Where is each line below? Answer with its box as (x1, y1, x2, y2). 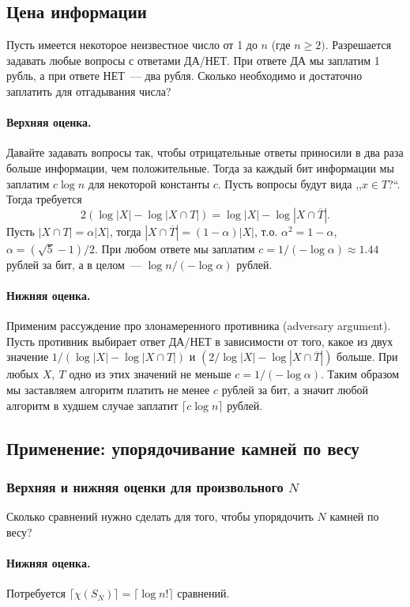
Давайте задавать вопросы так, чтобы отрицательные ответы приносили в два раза (6, 144, 404, 161)
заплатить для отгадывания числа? (6, 82, 171, 99)
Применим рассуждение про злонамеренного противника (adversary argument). (6, 317, 391, 334)
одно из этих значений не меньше (69, 366, 231, 382)
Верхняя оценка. (6, 114, 92, 131)
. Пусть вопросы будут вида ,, (217, 175, 362, 192)
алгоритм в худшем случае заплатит (6, 396, 179, 413)
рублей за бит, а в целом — (6, 256, 141, 272)
